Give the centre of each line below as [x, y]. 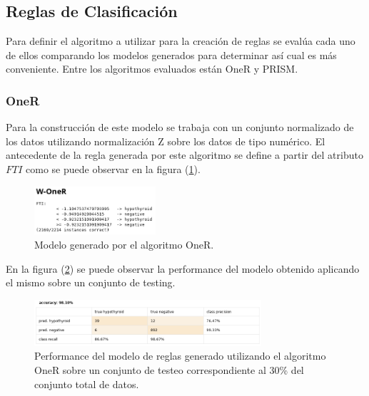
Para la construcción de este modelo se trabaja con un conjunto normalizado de [180, 127]
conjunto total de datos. [87, 384]
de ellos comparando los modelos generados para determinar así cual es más [171, 54]
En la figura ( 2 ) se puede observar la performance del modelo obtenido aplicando [183, 268]
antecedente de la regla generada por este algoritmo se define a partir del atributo [184, 155]
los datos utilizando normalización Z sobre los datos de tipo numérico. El [166, 141]
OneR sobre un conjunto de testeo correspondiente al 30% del [169, 370]
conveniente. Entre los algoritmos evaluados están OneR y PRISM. [152, 69]
